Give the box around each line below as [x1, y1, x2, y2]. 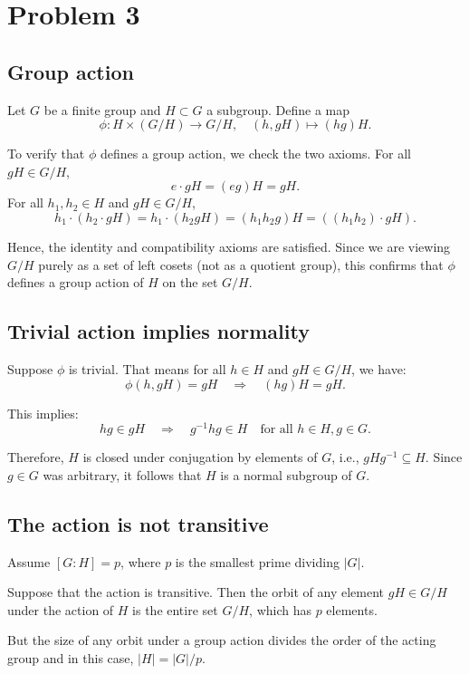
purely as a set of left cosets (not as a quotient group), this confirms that [38, 255, 444, 274]
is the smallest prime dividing [175, 552, 340, 571]
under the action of [7, 600, 114, 619]
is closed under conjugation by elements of [82, 448, 318, 467]
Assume [7, 552, 51, 571]
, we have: [351, 359, 407, 378]
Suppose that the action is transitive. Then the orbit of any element [7, 583, 385, 602]
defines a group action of [7, 273, 144, 292]
